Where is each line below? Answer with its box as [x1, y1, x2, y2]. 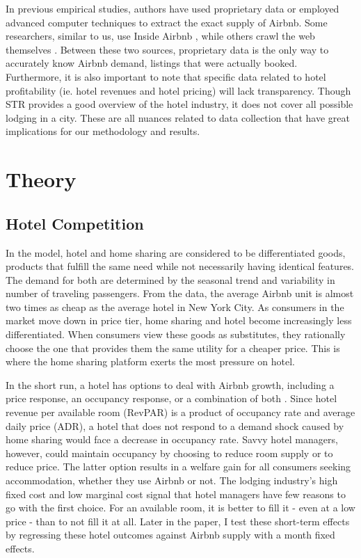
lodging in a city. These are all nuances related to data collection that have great [6, 110, 350, 125]
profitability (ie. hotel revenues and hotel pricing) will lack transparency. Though [6, 83, 351, 97]
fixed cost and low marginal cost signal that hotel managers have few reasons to [6, 486, 346, 501]
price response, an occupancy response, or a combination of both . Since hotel [6, 391, 337, 406]
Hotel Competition [6, 212, 144, 234]
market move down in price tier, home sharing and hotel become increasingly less [6, 313, 352, 328]
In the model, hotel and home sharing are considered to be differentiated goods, [6, 245, 346, 260]
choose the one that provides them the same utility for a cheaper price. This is [6, 340, 340, 355]
